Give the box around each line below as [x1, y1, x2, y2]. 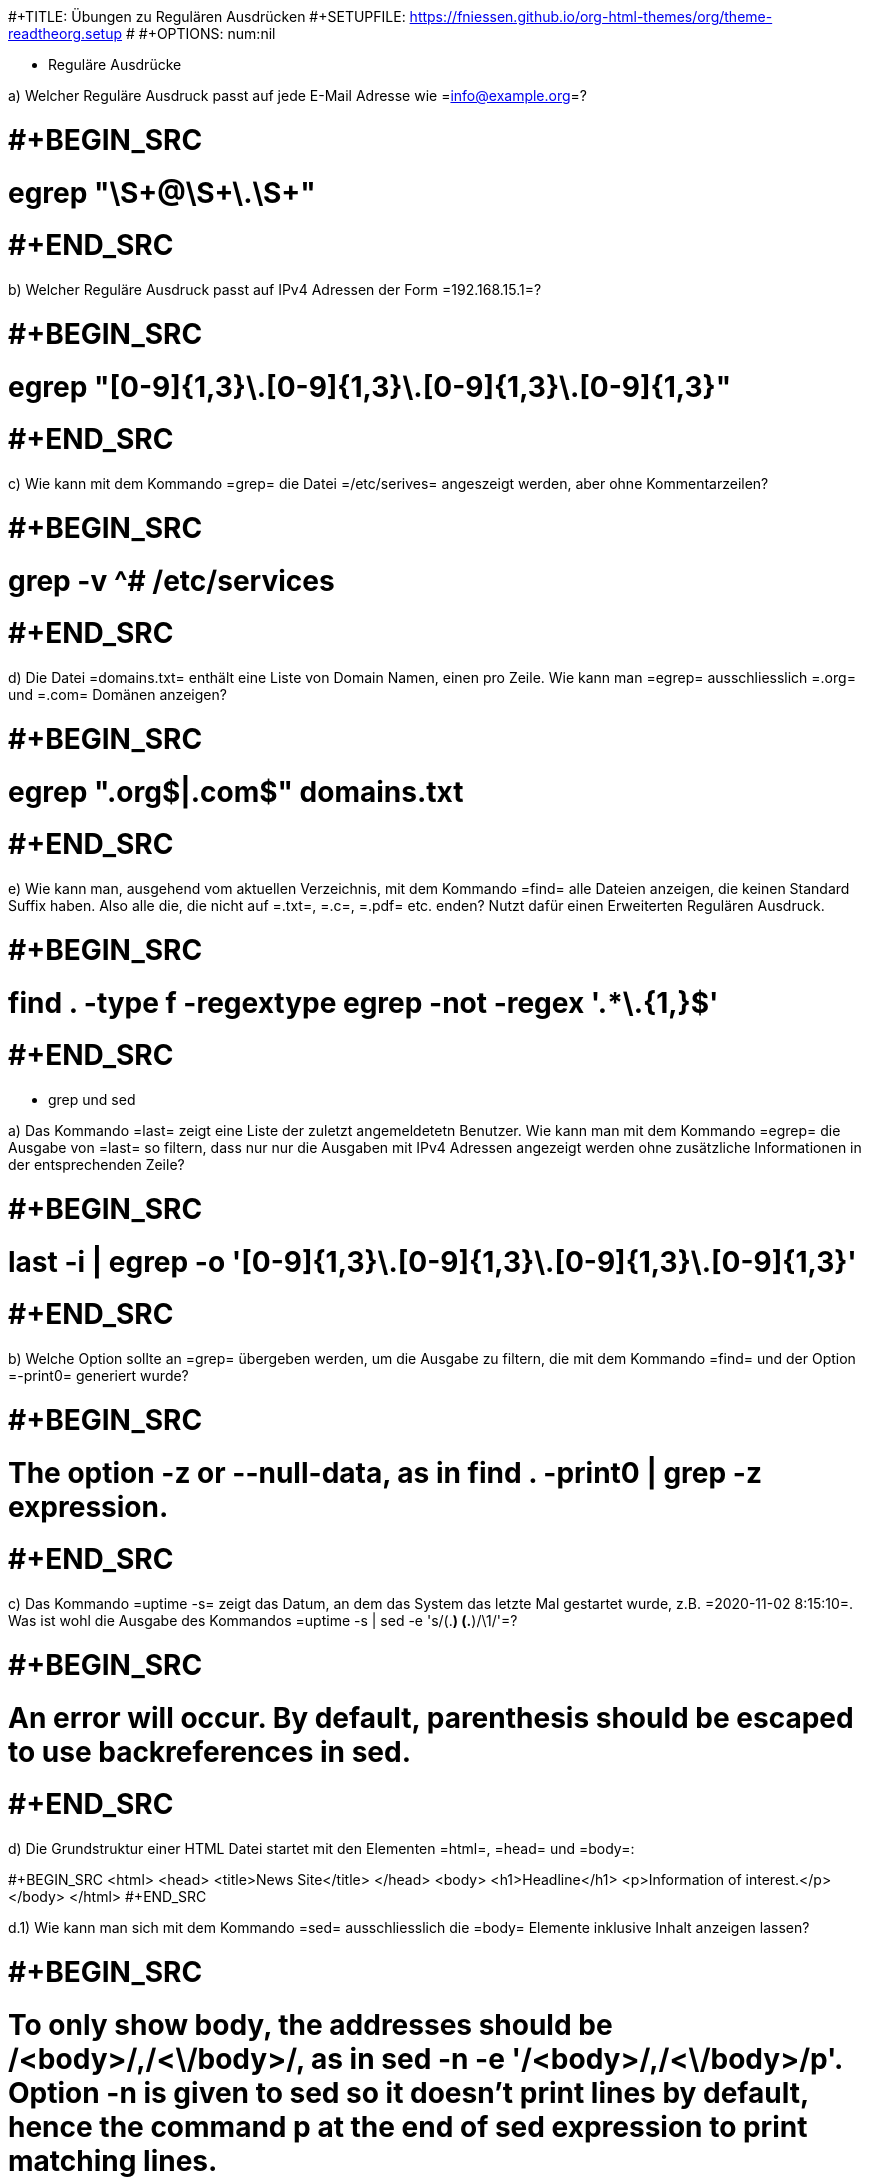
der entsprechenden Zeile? [8, 1156, 185, 1173]
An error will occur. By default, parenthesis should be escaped [8, 1700, 854, 1735]
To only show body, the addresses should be [8, 2007, 613, 2042]
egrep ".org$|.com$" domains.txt [8, 774, 464, 809]
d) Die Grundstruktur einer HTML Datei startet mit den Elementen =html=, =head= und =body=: [8, 1840, 635, 1857]
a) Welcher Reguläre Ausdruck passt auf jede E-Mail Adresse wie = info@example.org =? [8, 87, 588, 104]
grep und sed [48, 1091, 136, 1108]
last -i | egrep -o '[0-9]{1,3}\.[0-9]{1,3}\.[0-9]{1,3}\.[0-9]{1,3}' [8, 1244, 857, 1279]
